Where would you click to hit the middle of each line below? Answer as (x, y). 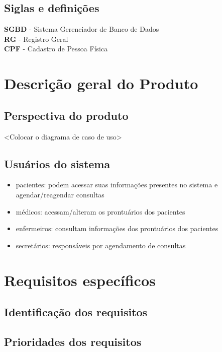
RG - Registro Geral (36, 39)
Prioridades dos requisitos (73, 341)
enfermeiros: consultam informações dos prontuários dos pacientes (117, 228)
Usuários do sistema (57, 163)
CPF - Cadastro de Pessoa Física (56, 49)
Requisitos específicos (80, 280)
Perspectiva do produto (66, 115)
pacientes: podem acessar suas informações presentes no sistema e (117, 185)
